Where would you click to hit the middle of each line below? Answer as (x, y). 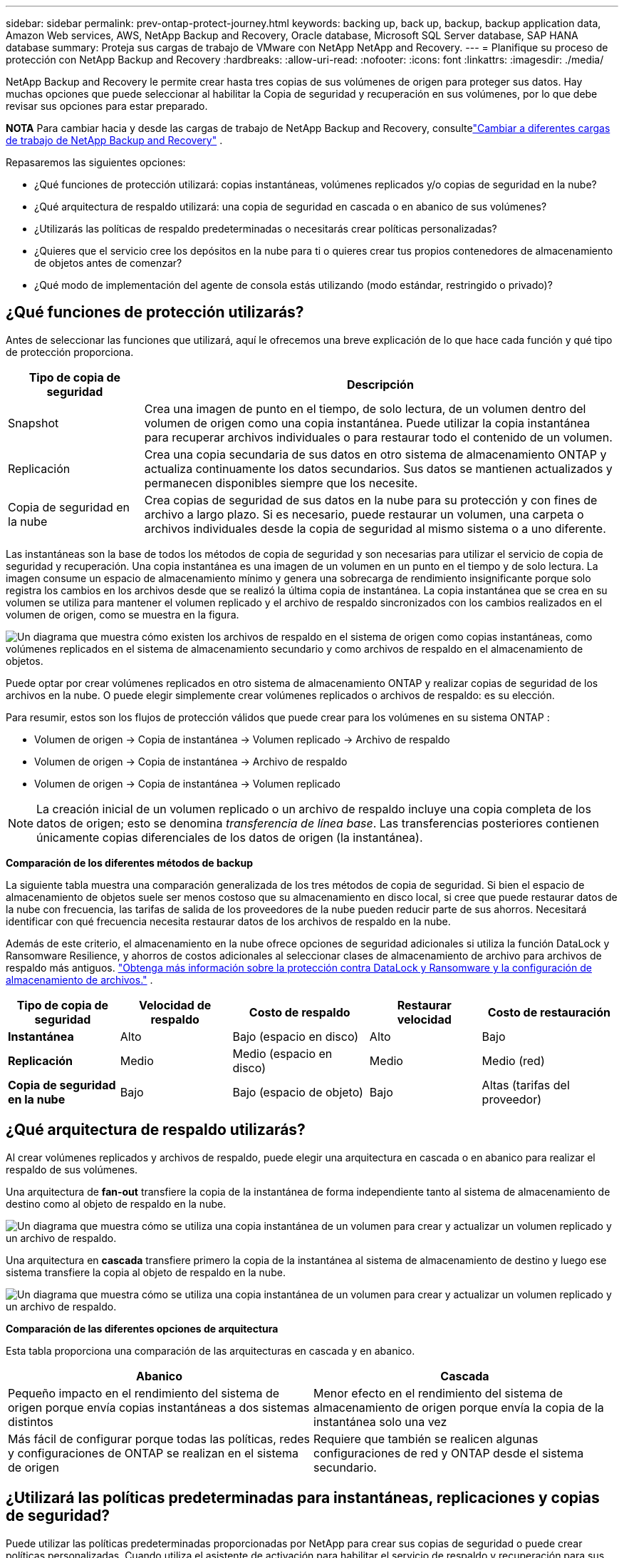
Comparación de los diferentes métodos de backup (129, 862)
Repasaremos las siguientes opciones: (96, 162)
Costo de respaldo (300, 1012)
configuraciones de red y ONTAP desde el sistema (449, 1453)
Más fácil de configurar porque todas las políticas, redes (159, 1439)
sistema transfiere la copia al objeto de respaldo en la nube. (146, 1272)
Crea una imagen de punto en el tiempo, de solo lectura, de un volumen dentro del (365, 408)
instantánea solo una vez (380, 1421)
